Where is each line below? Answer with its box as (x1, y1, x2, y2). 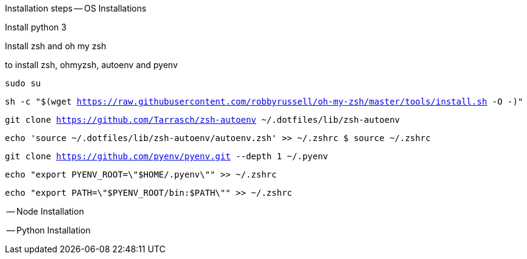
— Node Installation (6, 206, 84, 216)
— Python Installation (6, 225, 91, 235)
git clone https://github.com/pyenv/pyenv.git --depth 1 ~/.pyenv (5, 151, 329, 161)
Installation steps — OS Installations (5, 3, 147, 13)
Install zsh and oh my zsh (5, 41, 106, 51)
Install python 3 (5, 22, 67, 32)
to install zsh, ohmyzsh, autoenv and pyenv (5, 60, 178, 70)
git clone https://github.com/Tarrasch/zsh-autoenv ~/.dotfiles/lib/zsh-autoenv (5, 115, 400, 125)
